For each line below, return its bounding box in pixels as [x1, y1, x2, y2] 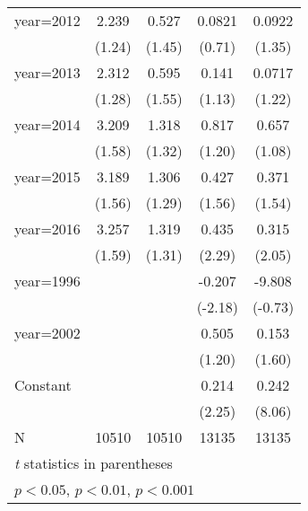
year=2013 [14, 62, 81, 83]
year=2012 [14, 10, 81, 31]
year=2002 [14, 322, 81, 343]
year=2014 [14, 114, 81, 135]
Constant [14, 374, 72, 395]
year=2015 [14, 166, 81, 187]
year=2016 [14, 218, 81, 239]
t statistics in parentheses [14, 453, 173, 473]
